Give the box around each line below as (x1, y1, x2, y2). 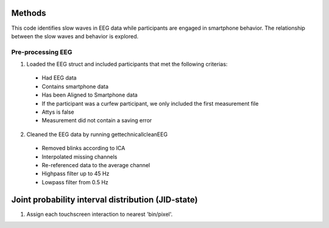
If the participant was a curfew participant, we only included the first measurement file (41, 100, 259, 107)
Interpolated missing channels (41, 153, 118, 161)
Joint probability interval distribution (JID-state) (11, 195, 198, 205)
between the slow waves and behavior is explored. (11, 32, 139, 40)
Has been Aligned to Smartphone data (41, 91, 138, 98)
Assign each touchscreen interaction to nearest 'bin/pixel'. (26, 210, 173, 218)
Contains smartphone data (41, 83, 109, 90)
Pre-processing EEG (11, 47, 73, 56)
